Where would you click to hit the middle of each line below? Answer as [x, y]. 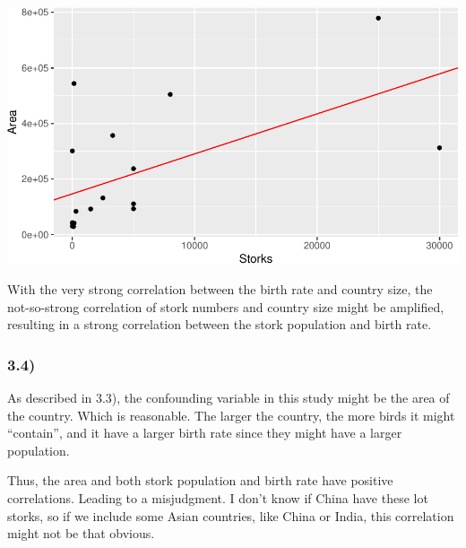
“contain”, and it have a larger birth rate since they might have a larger [205, 433]
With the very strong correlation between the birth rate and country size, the [220, 288]
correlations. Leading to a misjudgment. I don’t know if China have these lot [218, 497]
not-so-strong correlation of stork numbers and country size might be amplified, [226, 306]
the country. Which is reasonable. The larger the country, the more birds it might [231, 415]
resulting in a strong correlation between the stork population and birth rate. [220, 324]
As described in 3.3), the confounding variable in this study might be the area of [229, 397]
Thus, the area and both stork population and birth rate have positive [200, 480]
